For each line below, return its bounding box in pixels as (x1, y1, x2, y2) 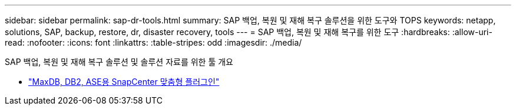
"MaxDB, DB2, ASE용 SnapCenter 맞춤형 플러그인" (28, 77, 220, 87)
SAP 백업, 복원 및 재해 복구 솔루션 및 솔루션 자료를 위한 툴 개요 (5, 57, 233, 67)
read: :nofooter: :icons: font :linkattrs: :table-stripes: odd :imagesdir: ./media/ (5, 37, 302, 47)
